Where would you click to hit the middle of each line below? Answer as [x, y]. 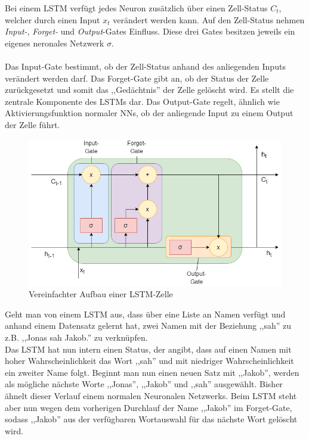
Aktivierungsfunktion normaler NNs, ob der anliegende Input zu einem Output [149, 113]
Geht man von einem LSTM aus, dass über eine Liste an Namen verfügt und [145, 314]
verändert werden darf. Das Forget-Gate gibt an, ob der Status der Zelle [137, 78]
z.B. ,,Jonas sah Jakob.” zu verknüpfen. [76, 337]
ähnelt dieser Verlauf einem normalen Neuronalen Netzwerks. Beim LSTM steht [151, 395]
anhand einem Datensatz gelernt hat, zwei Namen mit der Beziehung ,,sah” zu [148, 326]
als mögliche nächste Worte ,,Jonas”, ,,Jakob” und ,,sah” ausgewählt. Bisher [144, 384]
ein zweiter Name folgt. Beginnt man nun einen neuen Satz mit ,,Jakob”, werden [152, 372]
